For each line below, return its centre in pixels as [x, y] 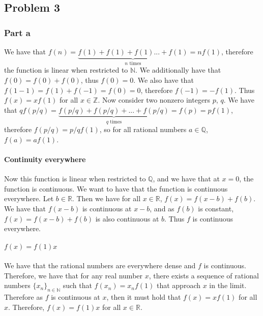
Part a [17, 32]
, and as [162, 209]
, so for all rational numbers [143, 129]
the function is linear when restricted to [66, 70]
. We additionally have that [178, 70]
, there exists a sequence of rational [204, 275]
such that [77, 285]
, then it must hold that [144, 296]
